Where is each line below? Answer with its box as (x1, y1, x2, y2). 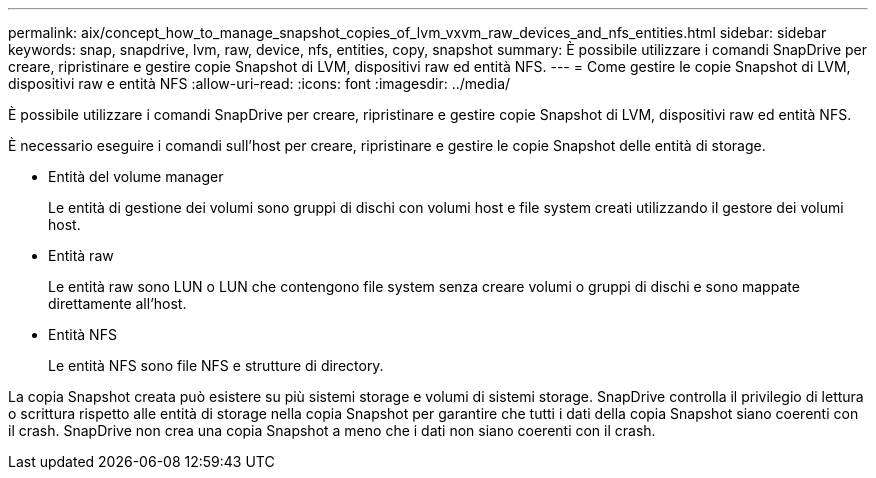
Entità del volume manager (48, 168, 224, 185)
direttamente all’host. (48, 295, 187, 312)
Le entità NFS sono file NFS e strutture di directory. (48, 357, 384, 374)
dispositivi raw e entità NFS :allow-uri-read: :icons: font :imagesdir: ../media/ (8, 75, 511, 92)
